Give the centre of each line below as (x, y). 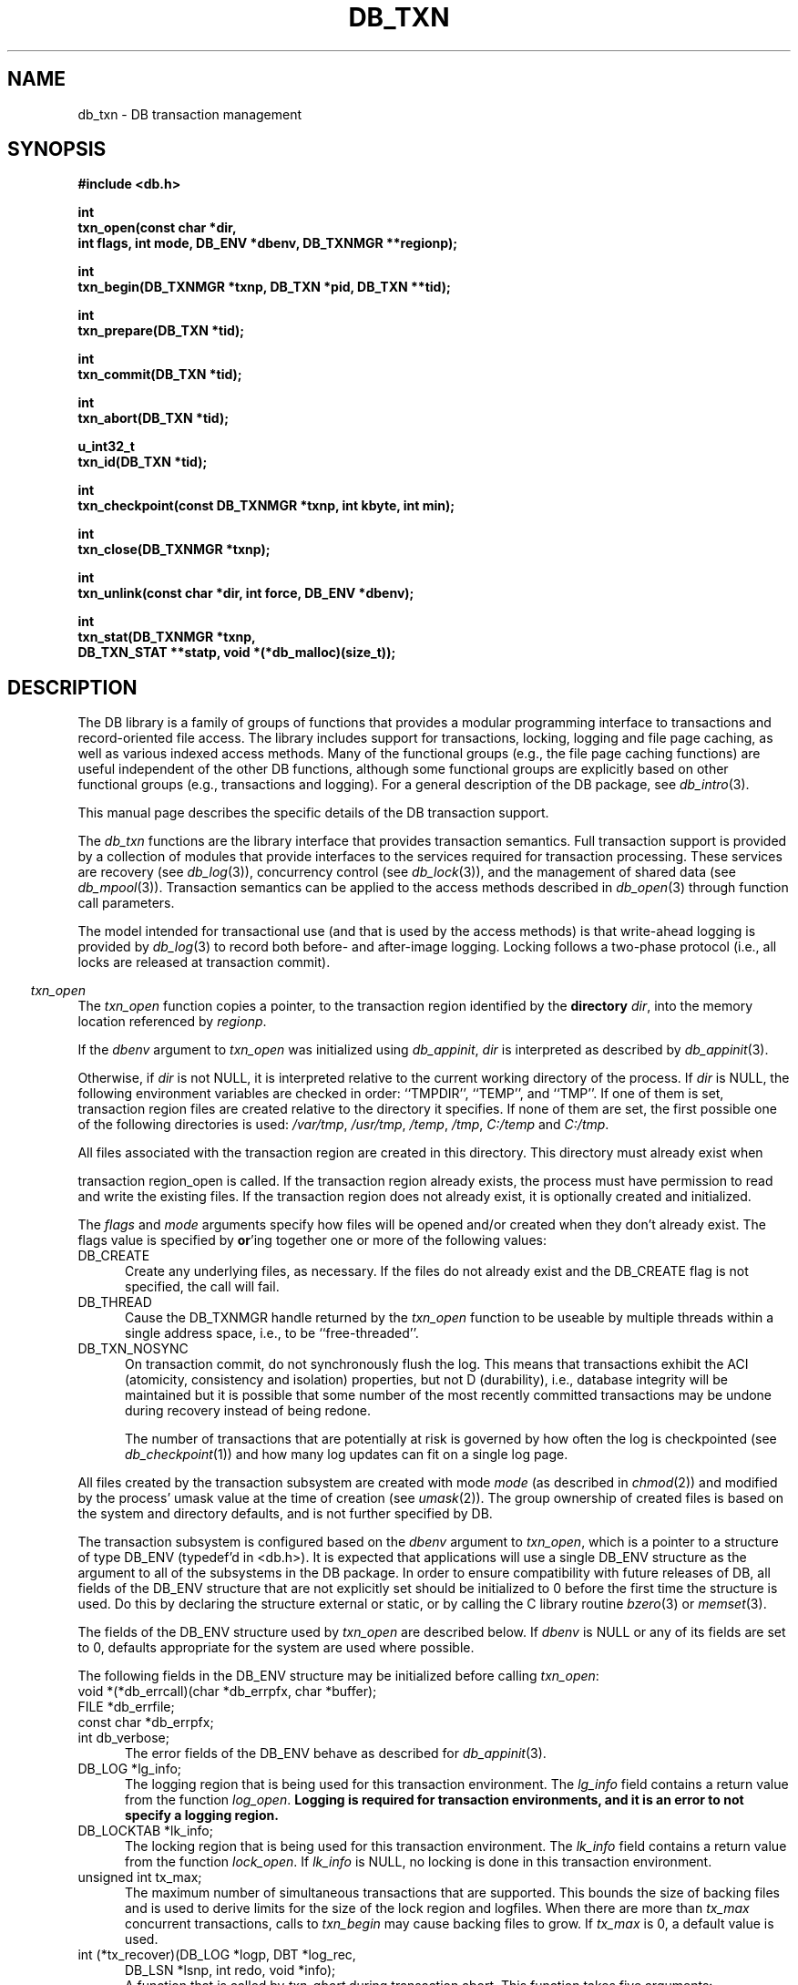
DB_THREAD (115, 1302)
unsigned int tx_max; (140, 1877)
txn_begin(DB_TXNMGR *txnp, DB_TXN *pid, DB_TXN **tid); (264, 287)
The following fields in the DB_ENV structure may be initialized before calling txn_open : (338, 1676)
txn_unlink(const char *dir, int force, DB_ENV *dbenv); (246, 593)
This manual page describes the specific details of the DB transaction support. (313, 813)
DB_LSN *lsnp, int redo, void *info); (230, 1970)
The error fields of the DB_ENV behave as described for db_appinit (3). (336, 1754)
